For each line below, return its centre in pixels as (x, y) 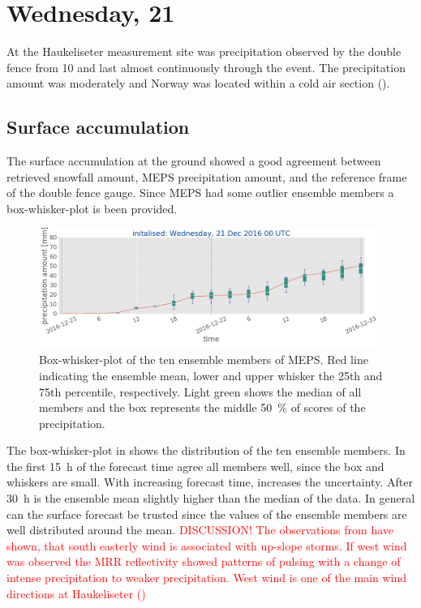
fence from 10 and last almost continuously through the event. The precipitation (206, 67)
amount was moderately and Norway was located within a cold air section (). (198, 83)
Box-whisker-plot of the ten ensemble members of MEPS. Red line (204, 360)
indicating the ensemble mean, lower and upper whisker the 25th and (211, 375)
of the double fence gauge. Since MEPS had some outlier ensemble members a (200, 193)
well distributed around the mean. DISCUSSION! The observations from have (200, 530)
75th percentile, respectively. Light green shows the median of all (200, 391)
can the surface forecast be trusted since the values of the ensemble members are (207, 514)
